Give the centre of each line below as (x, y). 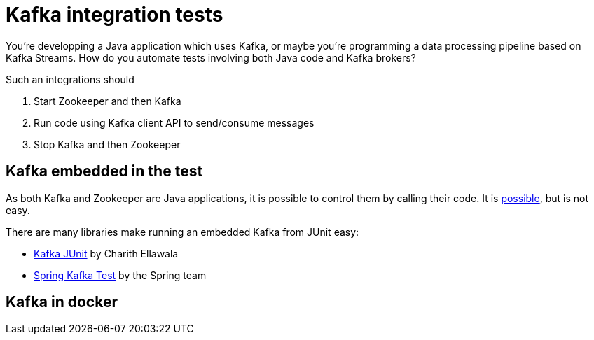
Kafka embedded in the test (104, 171)
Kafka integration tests (115, 15)
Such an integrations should (70, 79)
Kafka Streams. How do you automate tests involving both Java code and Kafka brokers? (211, 57)
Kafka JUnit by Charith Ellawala (106, 253)
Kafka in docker (62, 302)
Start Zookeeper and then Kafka (108, 101)
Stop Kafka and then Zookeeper (107, 144)
